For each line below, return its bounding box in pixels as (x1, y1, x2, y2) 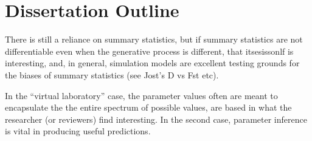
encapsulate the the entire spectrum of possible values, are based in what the (5, 101, 292, 114)
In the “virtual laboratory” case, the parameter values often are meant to (5, 89, 278, 101)
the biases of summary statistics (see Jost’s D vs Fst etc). (5, 68, 219, 81)
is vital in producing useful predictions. (5, 125, 151, 137)
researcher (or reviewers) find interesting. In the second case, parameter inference (5, 112, 307, 125)
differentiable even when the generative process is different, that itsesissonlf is (5, 44, 294, 57)
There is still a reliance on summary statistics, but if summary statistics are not (5, 33, 303, 46)
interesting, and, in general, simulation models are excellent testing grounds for (5, 57, 300, 69)
